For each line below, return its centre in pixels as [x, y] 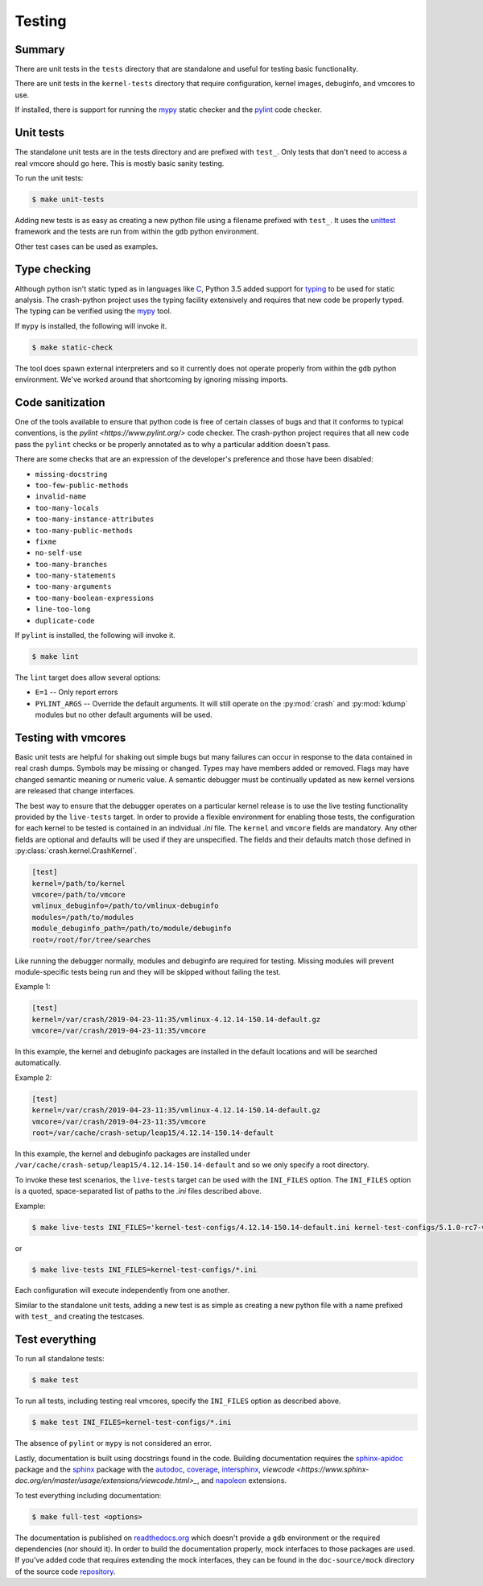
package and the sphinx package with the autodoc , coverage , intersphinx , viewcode [155, 1469]
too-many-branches [71, 564]
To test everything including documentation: [88, 1495]
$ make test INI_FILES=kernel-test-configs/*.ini [132, 1422]
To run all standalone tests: [60, 1359]
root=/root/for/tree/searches [91, 940]
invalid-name [61, 497]
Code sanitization [60, 402]
